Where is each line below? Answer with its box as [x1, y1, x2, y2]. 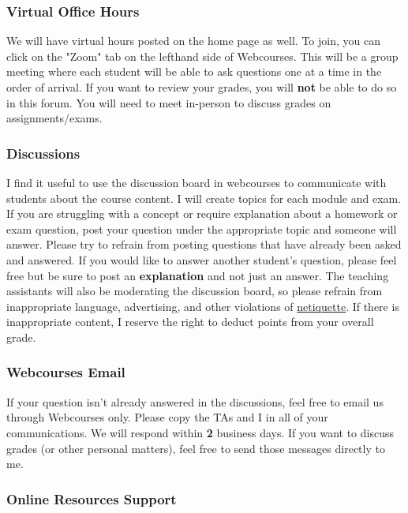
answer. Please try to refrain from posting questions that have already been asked [6, 236, 402, 253]
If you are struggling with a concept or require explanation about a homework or [6, 205, 398, 222]
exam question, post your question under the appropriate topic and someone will [6, 220, 397, 237]
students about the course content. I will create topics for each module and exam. [6, 189, 402, 206]
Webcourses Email [6, 362, 125, 382]
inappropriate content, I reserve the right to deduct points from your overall [6, 313, 374, 330]
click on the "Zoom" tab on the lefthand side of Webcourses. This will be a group [6, 47, 399, 64]
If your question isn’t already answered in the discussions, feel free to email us [6, 393, 384, 410]
